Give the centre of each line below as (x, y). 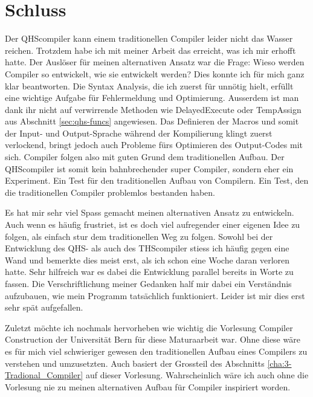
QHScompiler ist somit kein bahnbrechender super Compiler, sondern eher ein (149, 168)
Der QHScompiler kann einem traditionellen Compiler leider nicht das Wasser (149, 38)
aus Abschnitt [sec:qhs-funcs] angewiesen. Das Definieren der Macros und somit (152, 121)
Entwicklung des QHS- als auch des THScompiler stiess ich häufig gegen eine (147, 248)
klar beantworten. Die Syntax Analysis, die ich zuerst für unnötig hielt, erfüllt (149, 86)
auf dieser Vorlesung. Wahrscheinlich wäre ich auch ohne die (197, 375)
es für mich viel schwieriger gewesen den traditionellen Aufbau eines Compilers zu (156, 351)
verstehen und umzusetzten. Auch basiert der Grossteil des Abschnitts (135, 363)
